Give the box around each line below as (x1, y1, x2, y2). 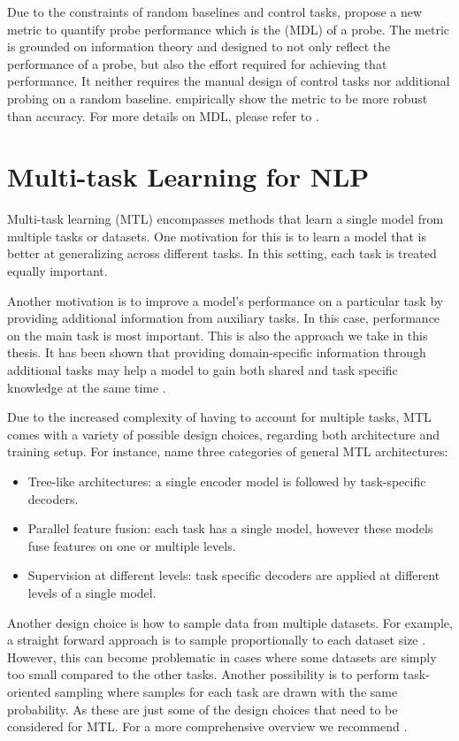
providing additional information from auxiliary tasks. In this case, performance (7, 309, 440, 327)
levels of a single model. (27, 583, 157, 601)
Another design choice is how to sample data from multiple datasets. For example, (7, 613, 453, 631)
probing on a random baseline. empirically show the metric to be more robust (7, 88, 428, 107)
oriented (7, 682, 51, 700)
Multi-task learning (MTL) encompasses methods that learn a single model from (7, 210, 444, 228)
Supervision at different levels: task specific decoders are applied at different (27, 566, 440, 584)
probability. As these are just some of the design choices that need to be (7, 699, 398, 718)
